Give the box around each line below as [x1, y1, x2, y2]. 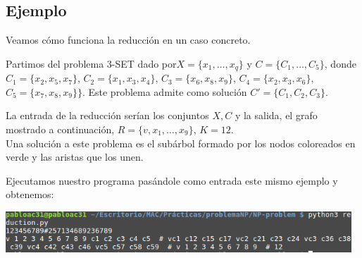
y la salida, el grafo [235, 108, 318, 123]
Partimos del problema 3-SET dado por [6, 56, 177, 70]
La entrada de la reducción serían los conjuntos [6, 108, 209, 123]
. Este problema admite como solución [82, 84, 247, 99]
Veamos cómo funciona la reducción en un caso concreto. [6, 32, 251, 47]
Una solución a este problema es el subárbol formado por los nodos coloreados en [6, 135, 356, 150]
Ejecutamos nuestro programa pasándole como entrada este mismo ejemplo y [6, 173, 338, 188]
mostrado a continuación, [6, 122, 115, 137]
